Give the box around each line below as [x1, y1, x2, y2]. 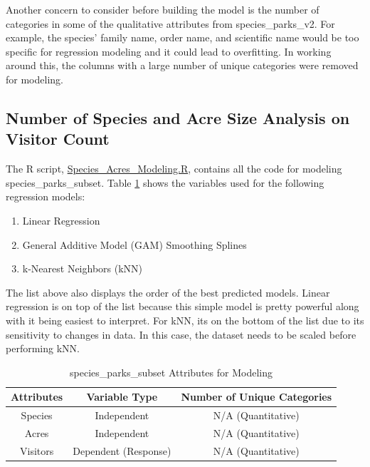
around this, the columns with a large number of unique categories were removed [6, 58, 359, 73]
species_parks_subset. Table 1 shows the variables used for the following [6, 175, 324, 190]
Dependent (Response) [73, 443, 171, 458]
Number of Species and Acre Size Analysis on [6, 106, 350, 128]
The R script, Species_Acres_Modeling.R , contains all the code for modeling [6, 161, 342, 176]
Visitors [19, 443, 54, 458]
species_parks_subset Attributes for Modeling [70, 364, 273, 379]
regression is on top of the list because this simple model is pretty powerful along [6, 299, 359, 314]
